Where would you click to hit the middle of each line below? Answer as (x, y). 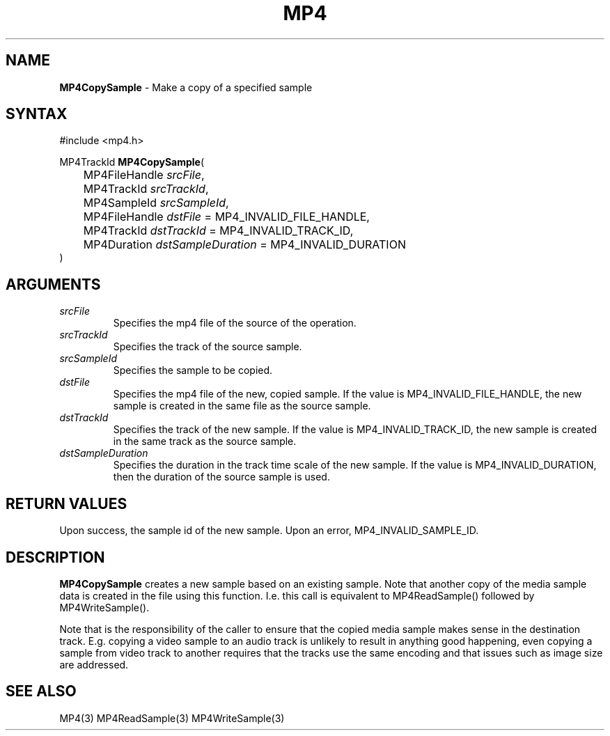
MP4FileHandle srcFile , (144, 175)
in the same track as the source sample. (205, 441)
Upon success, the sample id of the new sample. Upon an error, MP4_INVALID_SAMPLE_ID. (269, 531)
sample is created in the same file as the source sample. (242, 406)
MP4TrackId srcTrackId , (146, 189)
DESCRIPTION (55, 557)
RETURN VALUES (67, 503)
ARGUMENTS (53, 284)
